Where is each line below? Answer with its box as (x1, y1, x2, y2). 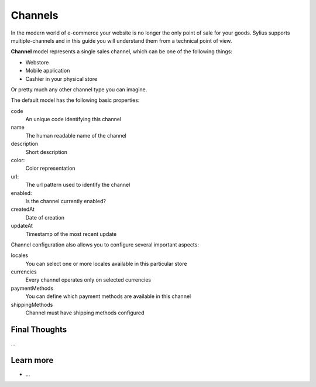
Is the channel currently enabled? (25, 197, 107, 204)
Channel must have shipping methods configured (25, 309, 145, 316)
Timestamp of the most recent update (25, 230, 117, 237)
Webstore (25, 59, 49, 66)
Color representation (25, 165, 75, 172)
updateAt (11, 222, 33, 230)
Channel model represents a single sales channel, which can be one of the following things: (11, 48, 232, 55)
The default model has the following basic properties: (11, 97, 140, 104)
